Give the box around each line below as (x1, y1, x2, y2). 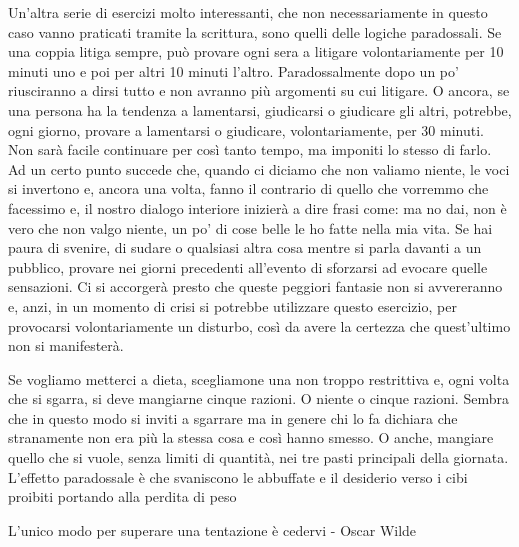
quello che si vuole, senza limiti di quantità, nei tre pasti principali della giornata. (8, 447, 509, 468)
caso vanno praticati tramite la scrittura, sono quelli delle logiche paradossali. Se (8, 21, 502, 42)
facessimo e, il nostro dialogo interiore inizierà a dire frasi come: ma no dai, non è (8, 197, 507, 218)
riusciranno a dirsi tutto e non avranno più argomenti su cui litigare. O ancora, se (8, 80, 510, 101)
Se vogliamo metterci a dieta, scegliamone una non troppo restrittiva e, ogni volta (8, 368, 510, 389)
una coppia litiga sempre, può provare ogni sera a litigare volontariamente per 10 (8, 41, 504, 62)
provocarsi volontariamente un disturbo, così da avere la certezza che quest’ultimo (8, 315, 511, 336)
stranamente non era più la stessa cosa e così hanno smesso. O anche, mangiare (8, 427, 494, 448)
